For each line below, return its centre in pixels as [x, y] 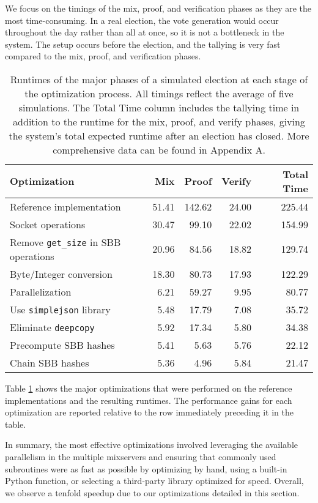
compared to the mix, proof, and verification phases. [103, 56]
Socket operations [48, 224]
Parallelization [41, 291]
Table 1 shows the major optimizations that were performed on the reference [149, 388]
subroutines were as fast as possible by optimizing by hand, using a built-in [146, 468]
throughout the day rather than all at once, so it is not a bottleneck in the [145, 32]
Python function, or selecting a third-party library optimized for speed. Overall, [154, 481]
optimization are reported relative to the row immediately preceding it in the [149, 412]
